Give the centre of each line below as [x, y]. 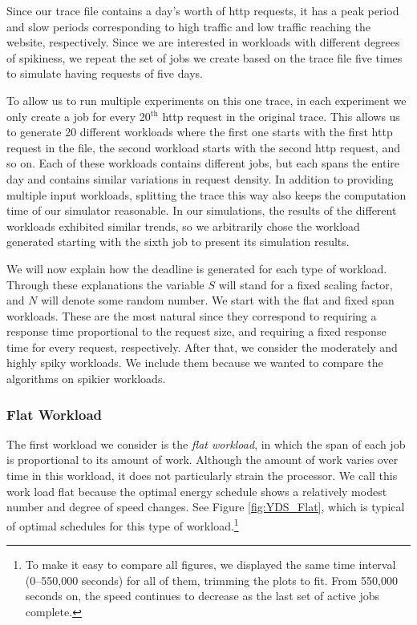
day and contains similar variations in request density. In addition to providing [200, 178]
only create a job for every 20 [79, 116]
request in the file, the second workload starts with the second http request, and [203, 147]
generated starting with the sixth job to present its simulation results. [178, 242]
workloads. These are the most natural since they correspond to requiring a [192, 315]
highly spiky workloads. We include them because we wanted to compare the [195, 363]
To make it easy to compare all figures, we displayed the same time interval [211, 565]
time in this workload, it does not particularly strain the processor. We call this [202, 476]
